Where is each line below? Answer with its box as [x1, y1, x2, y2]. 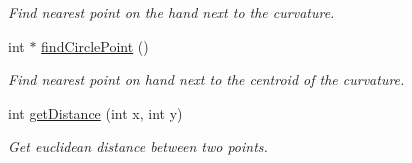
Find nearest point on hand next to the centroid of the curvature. [8, 69, 405, 90]
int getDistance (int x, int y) [8, 102, 183, 123]
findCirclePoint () [41, 35, 149, 56]
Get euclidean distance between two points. [8, 136, 268, 157]
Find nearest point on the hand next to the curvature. [8, 2, 335, 22]
